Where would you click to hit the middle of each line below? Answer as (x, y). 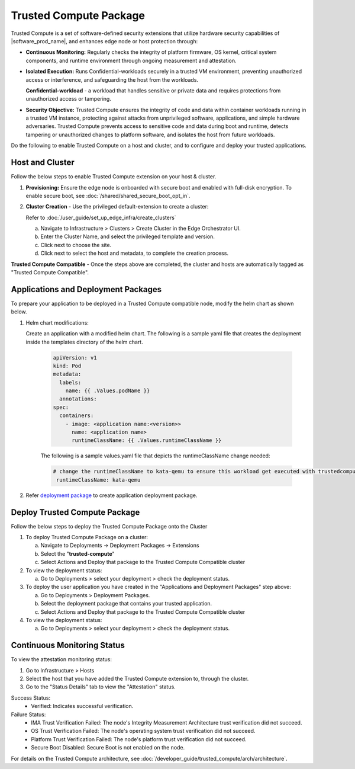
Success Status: (30, 698)
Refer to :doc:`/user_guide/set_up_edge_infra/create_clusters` (101, 217)
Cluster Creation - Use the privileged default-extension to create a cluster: (117, 207)
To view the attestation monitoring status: (62, 659)
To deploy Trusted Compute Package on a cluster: (87, 537)
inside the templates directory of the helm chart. (84, 342)
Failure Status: (28, 714)
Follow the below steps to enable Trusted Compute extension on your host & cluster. (114, 177)
